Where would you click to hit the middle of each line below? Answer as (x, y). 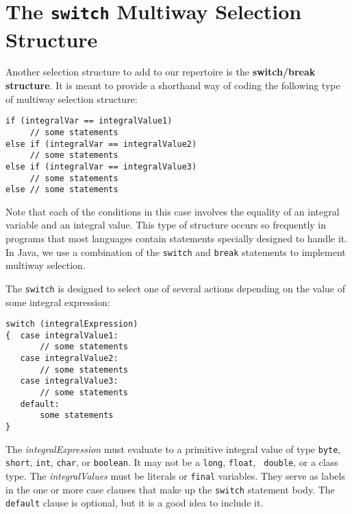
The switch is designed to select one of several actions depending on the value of (176, 288)
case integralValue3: (69, 381)
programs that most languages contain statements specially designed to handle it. (177, 238)
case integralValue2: (69, 359)
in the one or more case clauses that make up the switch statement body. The (170, 489)
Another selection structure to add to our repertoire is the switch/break (161, 72)
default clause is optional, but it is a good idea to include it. (135, 503)
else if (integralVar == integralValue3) (101, 166)
